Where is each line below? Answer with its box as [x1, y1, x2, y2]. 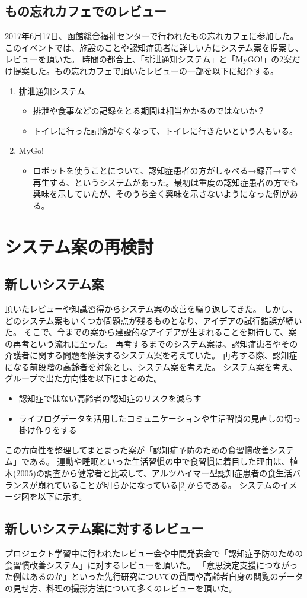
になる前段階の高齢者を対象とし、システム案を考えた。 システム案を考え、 [5, 360, 298, 373]
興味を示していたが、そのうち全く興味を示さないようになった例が [33, 187, 290, 200]
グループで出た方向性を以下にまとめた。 [5, 372, 162, 384]
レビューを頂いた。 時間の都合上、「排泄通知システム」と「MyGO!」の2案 [5, 53, 292, 65]
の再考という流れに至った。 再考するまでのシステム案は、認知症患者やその [5, 337, 298, 349]
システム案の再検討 [5, 234, 154, 258]
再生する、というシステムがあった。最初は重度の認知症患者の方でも [33, 176, 299, 188]
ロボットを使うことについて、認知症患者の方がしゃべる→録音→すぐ [33, 164, 298, 176]
